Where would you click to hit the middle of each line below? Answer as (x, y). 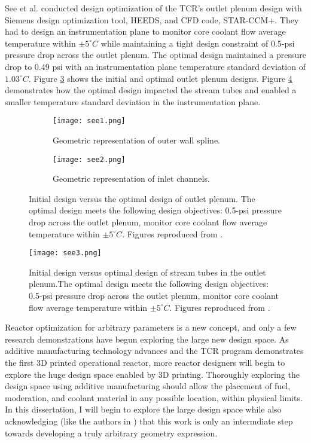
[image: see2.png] (89, 159)
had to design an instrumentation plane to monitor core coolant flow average (145, 31)
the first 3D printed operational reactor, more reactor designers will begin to (145, 363)
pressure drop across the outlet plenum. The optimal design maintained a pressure (155, 55)
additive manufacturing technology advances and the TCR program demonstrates (154, 351)
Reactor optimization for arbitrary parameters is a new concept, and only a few (151, 327)
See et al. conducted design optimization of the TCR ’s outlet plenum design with (153, 8)
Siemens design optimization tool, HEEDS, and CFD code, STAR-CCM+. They (152, 19)
